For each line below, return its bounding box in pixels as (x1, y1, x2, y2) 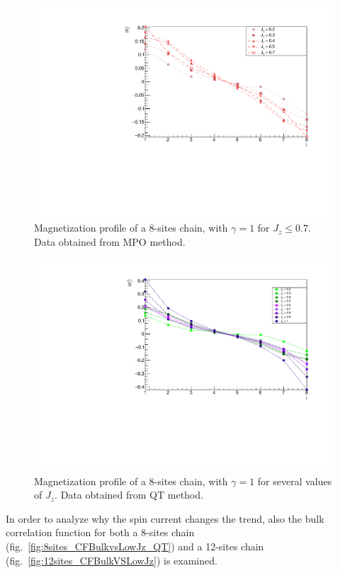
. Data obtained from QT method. (55, 487, 203, 502)
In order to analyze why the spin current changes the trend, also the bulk (6, 511, 324, 526)
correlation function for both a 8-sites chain (6, 525, 195, 540)
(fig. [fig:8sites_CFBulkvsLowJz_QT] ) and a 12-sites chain (6, 539, 264, 554)
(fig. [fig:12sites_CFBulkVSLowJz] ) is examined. (6, 552, 217, 567)
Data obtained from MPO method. (34, 234, 186, 249)
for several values (257, 473, 332, 488)
